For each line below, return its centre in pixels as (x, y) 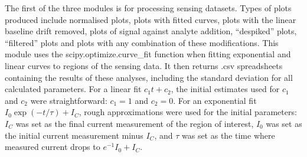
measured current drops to (53, 147)
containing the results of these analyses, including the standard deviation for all (149, 77)
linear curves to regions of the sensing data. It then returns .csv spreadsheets (144, 65)
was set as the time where (228, 135)
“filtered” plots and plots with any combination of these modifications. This (142, 42)
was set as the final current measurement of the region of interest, (135, 123)
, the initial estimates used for (225, 89)
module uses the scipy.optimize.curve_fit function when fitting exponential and (148, 54)
